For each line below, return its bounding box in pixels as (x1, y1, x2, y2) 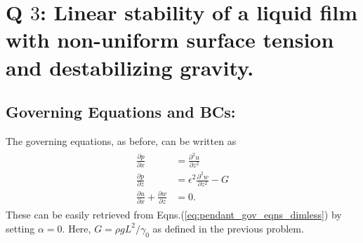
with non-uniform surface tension (6, 25, 334, 54)
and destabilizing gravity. (6, 53, 254, 81)
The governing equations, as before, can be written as (6, 133, 237, 148)
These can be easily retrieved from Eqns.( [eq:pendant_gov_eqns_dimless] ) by (6, 207, 342, 222)
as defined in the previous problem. (152, 221, 304, 235)
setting (6, 221, 35, 235)
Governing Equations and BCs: (6, 101, 236, 123)
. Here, (62, 221, 91, 235)
